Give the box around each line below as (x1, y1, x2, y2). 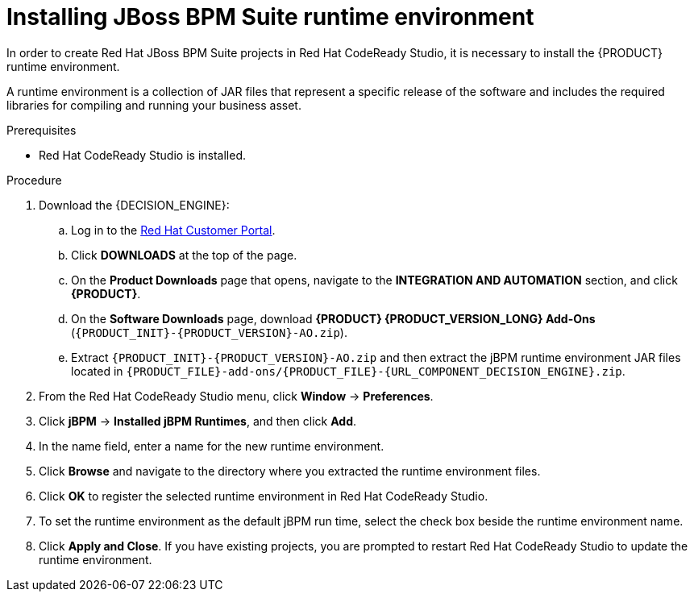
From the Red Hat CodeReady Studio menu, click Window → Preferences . (39, 388, 434, 403)
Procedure (6, 172, 62, 187)
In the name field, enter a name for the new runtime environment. (39, 438, 384, 453)
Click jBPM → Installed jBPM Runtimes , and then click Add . (39, 413, 356, 428)
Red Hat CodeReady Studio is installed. (39, 147, 246, 162)
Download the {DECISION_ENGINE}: (39, 197, 230, 212)
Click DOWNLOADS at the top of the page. (71, 247, 297, 262)
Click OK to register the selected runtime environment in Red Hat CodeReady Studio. (39, 488, 488, 503)
